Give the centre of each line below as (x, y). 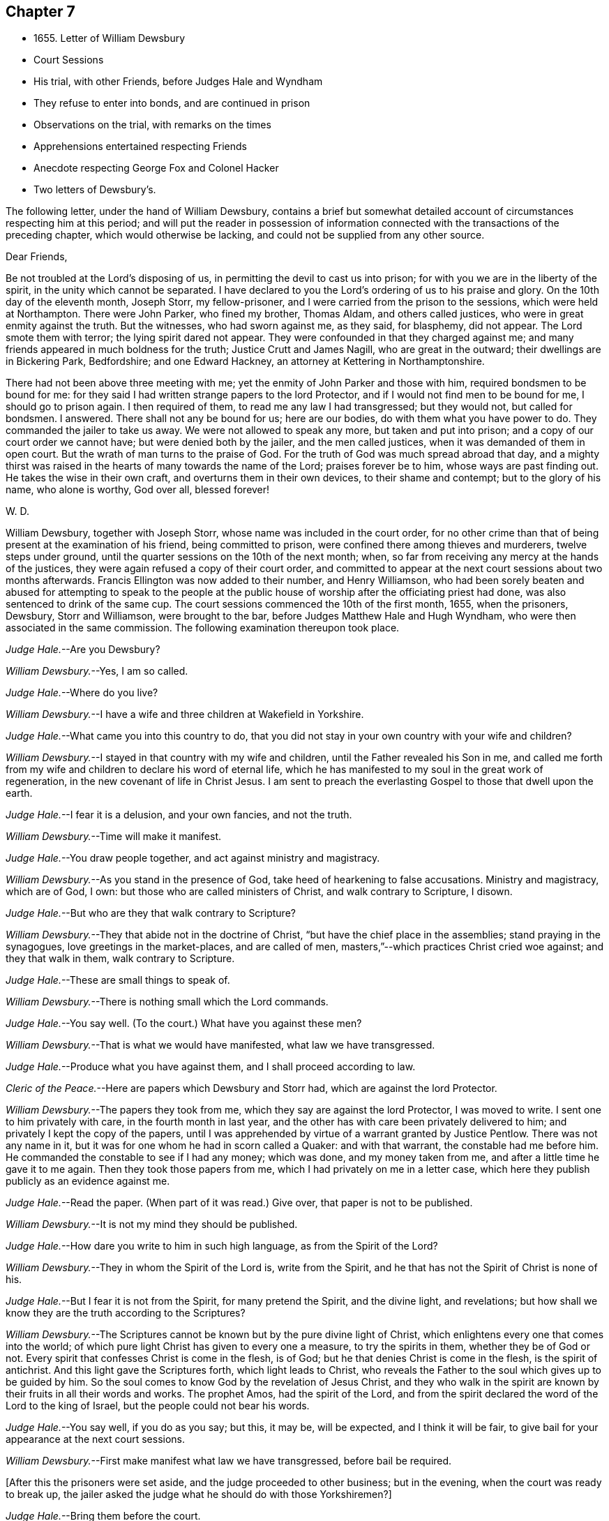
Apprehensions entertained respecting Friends (140, 147)
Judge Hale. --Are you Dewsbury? (83, 650)
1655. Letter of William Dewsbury (110, 38)
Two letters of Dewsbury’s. (95, 190)
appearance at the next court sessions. (96, 1439)
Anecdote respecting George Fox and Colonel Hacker (156, 168)
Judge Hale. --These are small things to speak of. (118, 980)
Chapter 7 (40, 12)
